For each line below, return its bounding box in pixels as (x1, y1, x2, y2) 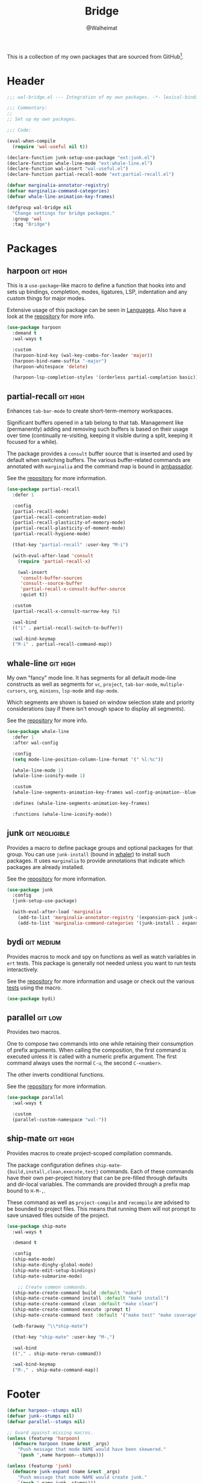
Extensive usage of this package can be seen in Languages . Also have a (7, 307, 186, 314)
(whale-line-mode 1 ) (12, 767, 64, 774)
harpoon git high (7, 266, 67, 276)
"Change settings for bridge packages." (12, 210, 115, 216)
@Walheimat (86, 24, 118, 31)
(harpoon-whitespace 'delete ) (12, 363, 88, 370)
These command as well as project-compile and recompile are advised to (7, 1199, 190, 1206)
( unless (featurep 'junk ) (7, 1463, 72, 1469)
